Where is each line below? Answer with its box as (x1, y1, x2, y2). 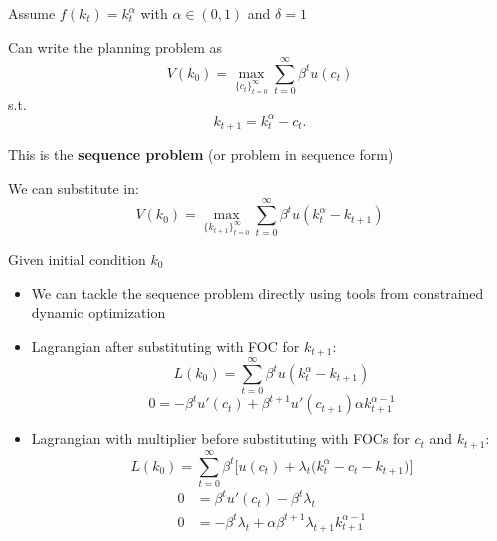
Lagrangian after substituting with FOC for (31, 335, 300, 356)
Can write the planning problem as (8, 36, 223, 57)
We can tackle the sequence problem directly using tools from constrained (31, 282, 484, 303)
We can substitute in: (8, 177, 139, 198)
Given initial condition (8, 248, 146, 269)
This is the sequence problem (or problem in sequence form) (8, 144, 394, 165)
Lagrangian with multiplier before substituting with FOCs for (31, 428, 410, 449)
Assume (8, 3, 56, 23)
